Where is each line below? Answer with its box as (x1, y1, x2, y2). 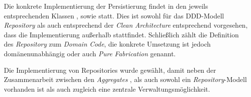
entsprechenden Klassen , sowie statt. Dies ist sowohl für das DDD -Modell (4, 10, 224, 20)
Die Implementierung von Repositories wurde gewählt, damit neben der (4, 65, 216, 75)
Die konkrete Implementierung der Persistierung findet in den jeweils (4, 1, 208, 11)
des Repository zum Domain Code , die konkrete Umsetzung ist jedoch (4, 39, 211, 49)
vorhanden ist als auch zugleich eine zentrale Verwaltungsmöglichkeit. (4, 83, 210, 94)
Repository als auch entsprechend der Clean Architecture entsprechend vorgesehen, (4, 20, 248, 30)
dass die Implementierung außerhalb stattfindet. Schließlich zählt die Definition (4, 29, 239, 39)
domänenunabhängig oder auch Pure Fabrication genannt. (4, 48, 176, 58)
